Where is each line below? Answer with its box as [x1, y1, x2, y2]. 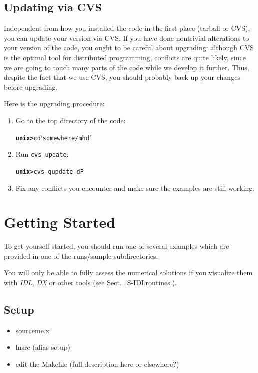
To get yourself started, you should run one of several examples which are [4, 241, 229, 251]
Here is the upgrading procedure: [4, 98, 105, 109]
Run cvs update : [15, 149, 69, 159]
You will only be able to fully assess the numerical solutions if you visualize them [4, 267, 253, 278]
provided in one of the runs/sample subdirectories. [4, 250, 158, 261]
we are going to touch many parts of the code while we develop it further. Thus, [4, 62, 249, 72]
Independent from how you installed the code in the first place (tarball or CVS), [4, 23, 250, 33]
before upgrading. [4, 81, 58, 92]
